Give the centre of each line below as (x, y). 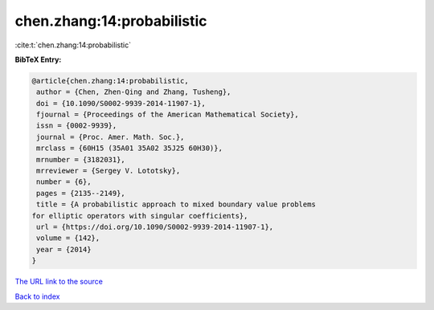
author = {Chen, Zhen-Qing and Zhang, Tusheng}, (134, 92)
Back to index (37, 296)
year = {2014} (64, 249)
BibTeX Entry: (38, 59)
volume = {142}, (68, 238)
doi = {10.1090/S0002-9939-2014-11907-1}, (121, 103)
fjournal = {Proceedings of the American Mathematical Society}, (168, 115)
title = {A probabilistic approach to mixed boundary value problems (176, 204)
